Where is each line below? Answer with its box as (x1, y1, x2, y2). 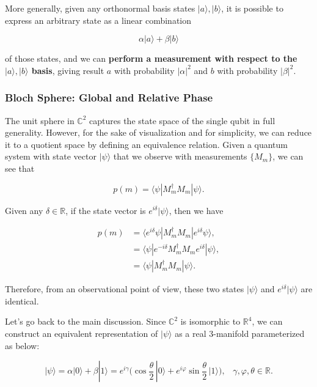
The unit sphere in (5, 114, 75, 127)
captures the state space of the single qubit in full (89, 114, 275, 127)
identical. (5, 294, 39, 307)
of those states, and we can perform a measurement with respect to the (5, 52, 297, 65)
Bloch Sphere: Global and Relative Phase (5, 90, 213, 105)
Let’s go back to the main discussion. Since (5, 315, 166, 328)
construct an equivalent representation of (5, 327, 158, 340)
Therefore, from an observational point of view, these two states (5, 282, 244, 295)
